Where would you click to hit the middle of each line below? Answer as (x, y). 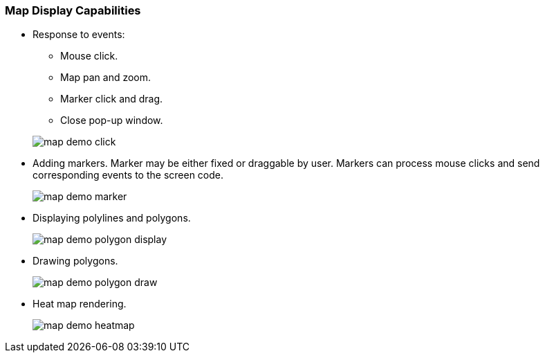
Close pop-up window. (112, 120)
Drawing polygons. (75, 261)
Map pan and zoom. (106, 78)
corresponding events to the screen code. (128, 175)
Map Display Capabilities (73, 10)
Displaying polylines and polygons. (112, 218)
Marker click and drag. (112, 99)
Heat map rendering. (80, 304)
